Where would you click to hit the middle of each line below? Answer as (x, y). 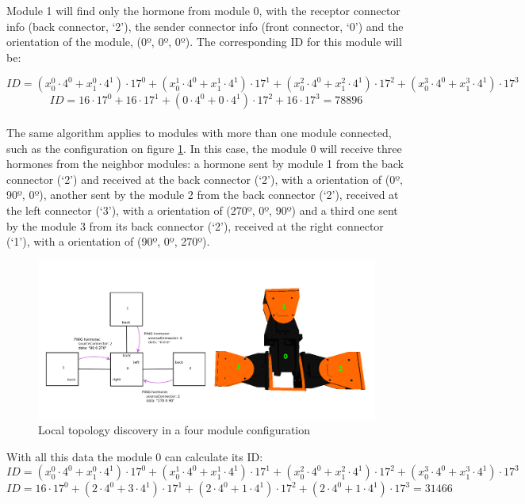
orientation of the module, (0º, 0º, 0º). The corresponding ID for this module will (204, 42)
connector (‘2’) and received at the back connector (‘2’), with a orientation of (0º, (205, 179)
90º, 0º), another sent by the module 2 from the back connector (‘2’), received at (203, 195)
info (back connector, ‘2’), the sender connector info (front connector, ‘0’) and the (205, 26)
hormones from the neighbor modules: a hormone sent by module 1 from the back (205, 164)
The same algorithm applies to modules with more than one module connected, (199, 132)
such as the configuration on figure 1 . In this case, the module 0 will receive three (204, 148)
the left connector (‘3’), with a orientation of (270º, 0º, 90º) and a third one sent (202, 210)
